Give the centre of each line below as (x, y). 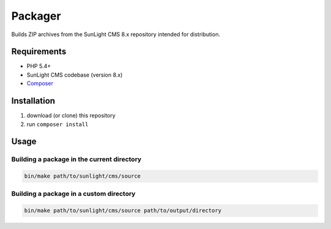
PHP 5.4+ (39, 66)
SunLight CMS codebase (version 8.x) (74, 75)
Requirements (39, 52)
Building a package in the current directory (76, 159)
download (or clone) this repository (71, 116)
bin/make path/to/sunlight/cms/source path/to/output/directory (123, 211)
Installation (33, 101)
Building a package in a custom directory (74, 194)
